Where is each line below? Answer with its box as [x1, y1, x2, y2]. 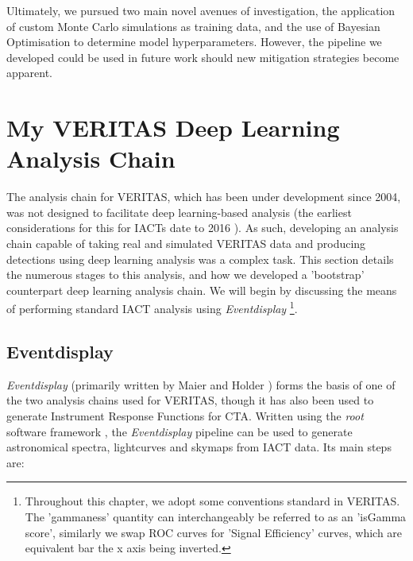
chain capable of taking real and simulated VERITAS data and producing [6, 235, 366, 252]
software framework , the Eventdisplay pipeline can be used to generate [6, 423, 353, 439]
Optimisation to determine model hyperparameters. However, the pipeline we [6, 33, 382, 50]
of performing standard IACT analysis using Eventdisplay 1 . [6, 298, 298, 317]
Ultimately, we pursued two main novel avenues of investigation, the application [6, 2, 396, 18]
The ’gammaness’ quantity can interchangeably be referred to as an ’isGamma [25, 509, 407, 525]
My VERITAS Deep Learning [6, 111, 340, 144]
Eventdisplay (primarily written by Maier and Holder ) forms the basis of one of [6, 376, 396, 393]
